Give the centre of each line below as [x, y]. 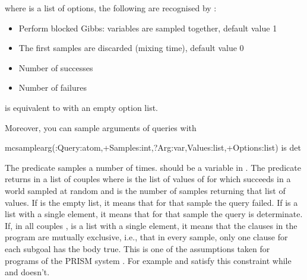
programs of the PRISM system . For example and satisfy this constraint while [148, 260]
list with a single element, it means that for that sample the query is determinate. [154, 214]
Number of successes [56, 67]
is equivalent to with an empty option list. [81, 107]
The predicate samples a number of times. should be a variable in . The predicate [153, 167]
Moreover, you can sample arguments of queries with [101, 127]
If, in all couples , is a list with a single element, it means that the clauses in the [151, 225]
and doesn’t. [27, 272]
